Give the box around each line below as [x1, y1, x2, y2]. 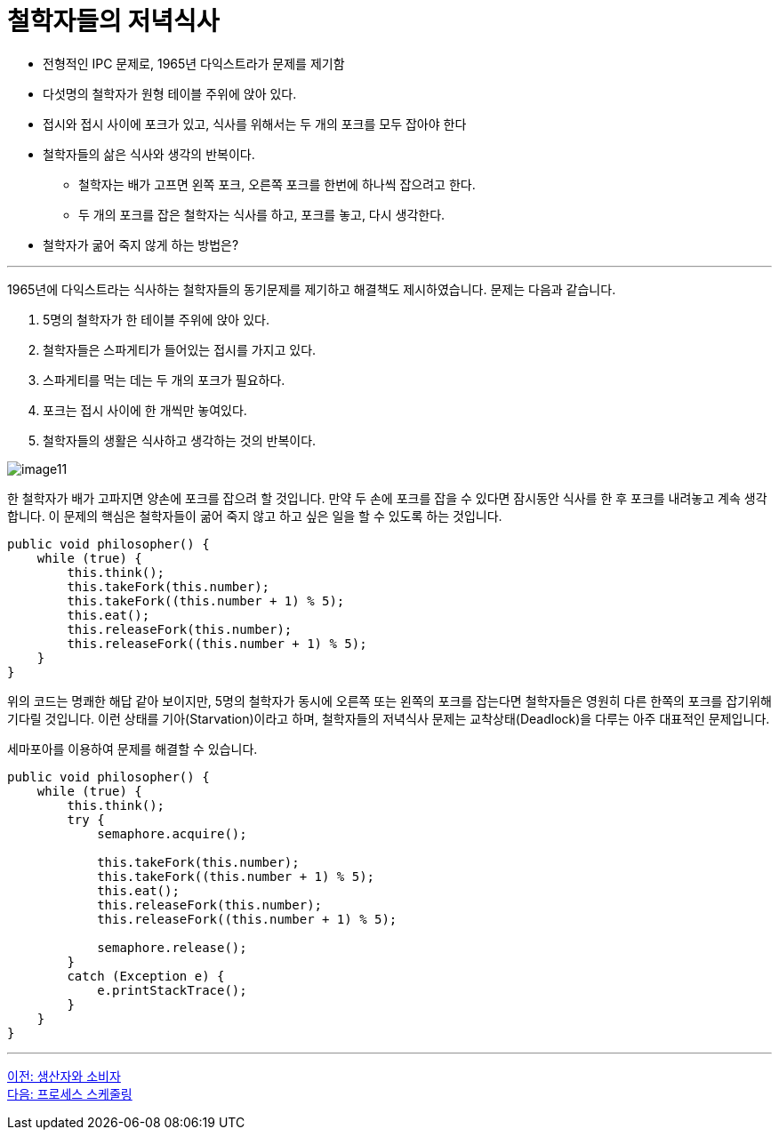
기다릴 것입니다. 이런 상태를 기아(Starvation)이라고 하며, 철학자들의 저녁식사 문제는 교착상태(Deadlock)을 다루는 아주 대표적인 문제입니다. [7, 710, 770, 726]
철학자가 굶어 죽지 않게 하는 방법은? [43, 236, 239, 252]
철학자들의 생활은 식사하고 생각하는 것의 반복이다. [43, 432, 317, 448]
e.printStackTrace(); [97, 982, 247, 997]
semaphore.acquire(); [97, 826, 247, 841]
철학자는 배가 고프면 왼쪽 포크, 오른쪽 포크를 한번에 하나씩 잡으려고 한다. [78, 176, 476, 192]
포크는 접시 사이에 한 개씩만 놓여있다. [43, 402, 247, 418]
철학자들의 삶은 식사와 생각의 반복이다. [43, 146, 255, 162]
